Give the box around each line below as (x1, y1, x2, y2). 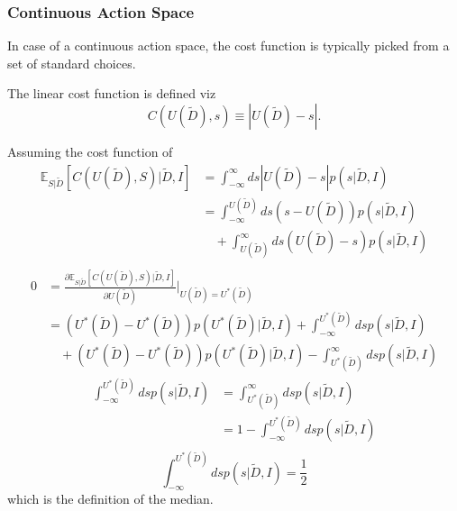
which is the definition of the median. (7, 489, 214, 508)
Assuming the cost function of (7, 142, 173, 160)
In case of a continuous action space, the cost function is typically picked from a (7, 36, 450, 55)
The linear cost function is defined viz (7, 84, 216, 103)
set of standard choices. (7, 53, 136, 72)
